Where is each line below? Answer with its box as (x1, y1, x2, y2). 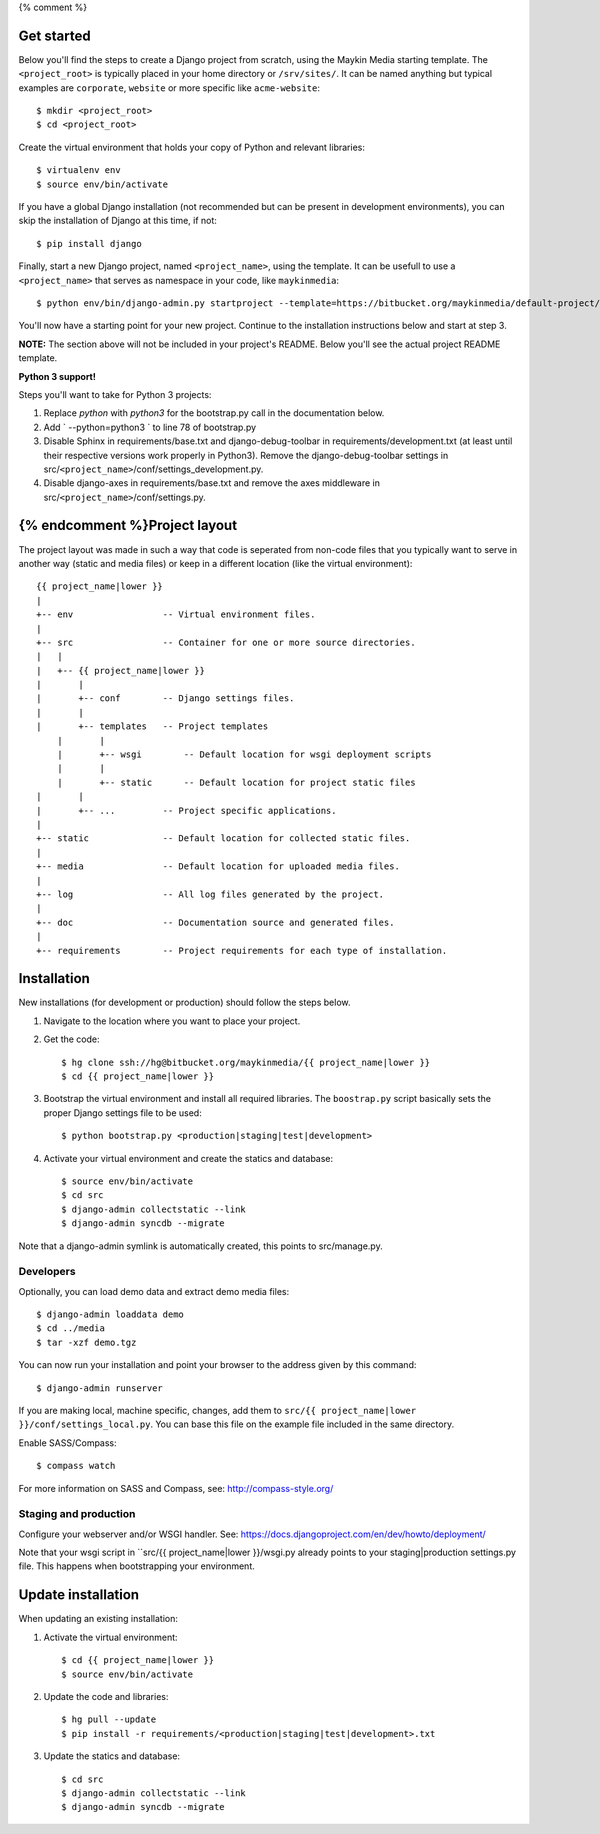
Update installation (18, 1586, 140, 1604)
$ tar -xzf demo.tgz (36, 1336, 137, 1348)
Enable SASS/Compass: (18, 1436, 117, 1449)
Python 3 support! (18, 370, 97, 382)
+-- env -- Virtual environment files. (36, 609, 316, 620)
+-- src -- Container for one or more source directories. (36, 636, 416, 648)
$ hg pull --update (61, 1714, 157, 1725)
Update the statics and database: (43, 1750, 180, 1762)
